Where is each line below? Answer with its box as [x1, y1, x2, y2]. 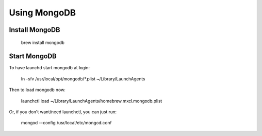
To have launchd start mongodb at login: [9, 65, 90, 71]
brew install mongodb [21, 39, 65, 45]
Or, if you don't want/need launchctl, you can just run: [9, 109, 116, 115]
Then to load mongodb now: [9, 87, 65, 93]
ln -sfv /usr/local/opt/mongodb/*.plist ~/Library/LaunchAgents [21, 76, 146, 82]
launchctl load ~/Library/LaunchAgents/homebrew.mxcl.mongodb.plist [21, 98, 162, 104]
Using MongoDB [9, 7, 76, 18]
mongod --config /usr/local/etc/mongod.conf [21, 120, 112, 126]
